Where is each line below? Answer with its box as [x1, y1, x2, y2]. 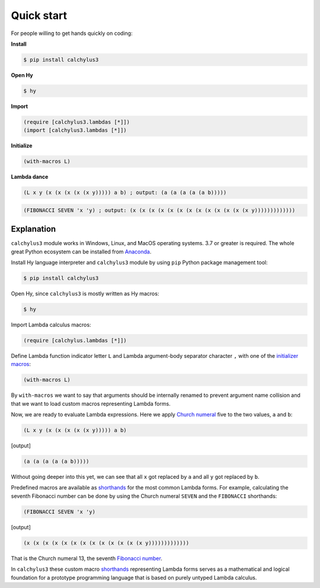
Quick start [11, 9, 68, 22]
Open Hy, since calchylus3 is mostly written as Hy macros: [11, 290, 159, 297]
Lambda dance [11, 173, 49, 180]
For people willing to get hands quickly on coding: [11, 30, 133, 37]
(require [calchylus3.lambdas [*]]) [23, 119, 130, 125]
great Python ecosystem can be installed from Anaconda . [11, 248, 152, 255]
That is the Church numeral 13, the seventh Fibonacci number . [11, 555, 162, 562]
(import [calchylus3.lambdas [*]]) [23, 127, 127, 134]
